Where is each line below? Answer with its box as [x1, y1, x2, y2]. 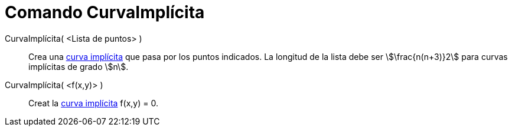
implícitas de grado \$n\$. [28, 61, 129, 72]
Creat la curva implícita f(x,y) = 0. [28, 98, 158, 108]
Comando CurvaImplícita [5, 2, 205, 22]
